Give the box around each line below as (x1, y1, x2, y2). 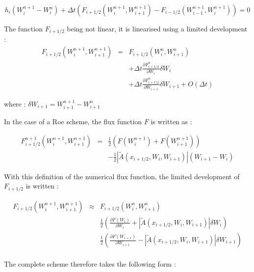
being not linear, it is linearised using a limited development (67, 24, 248, 33)
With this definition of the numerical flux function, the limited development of (4, 171, 240, 181)
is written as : (151, 116, 192, 127)
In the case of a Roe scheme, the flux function (4, 116, 142, 127)
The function (4, 24, 43, 33)
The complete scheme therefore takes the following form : (4, 259, 176, 269)
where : (4, 98, 26, 109)
